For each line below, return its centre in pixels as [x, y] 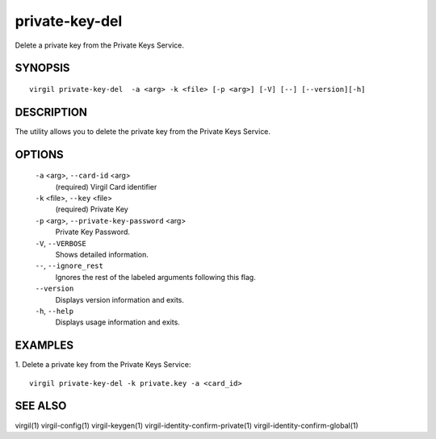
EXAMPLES [44, 346]
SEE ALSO [41, 406]
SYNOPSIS [42, 68]
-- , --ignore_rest [69, 265]
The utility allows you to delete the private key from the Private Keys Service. [143, 131]
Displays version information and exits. [120, 299]
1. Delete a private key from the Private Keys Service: [103, 365]
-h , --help [55, 311]
